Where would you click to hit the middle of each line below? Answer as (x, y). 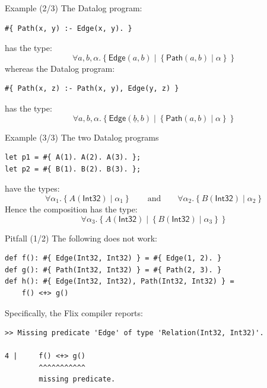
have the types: (32, 188)
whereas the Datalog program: (60, 68)
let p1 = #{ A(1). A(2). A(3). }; (73, 158)
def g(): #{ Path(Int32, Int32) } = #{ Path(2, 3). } (113, 270)
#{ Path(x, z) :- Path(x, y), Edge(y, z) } (92, 89)
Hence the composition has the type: (71, 209)
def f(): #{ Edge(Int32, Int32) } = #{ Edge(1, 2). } (113, 258)
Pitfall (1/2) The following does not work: (81, 238)
